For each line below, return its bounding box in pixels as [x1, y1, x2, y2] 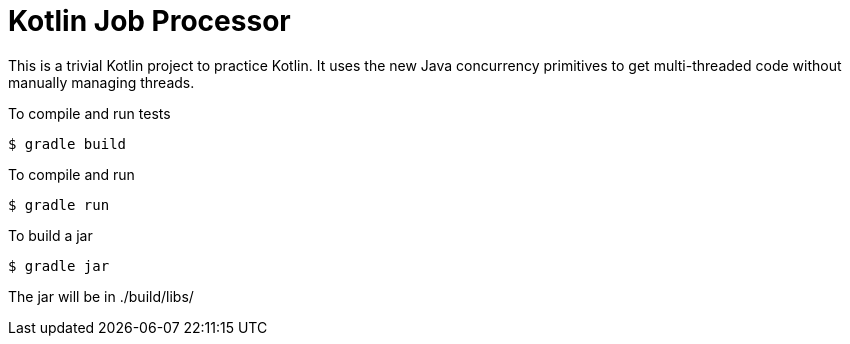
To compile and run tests [8, 104, 171, 122]
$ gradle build [8, 135, 127, 152]
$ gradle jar [8, 257, 110, 274]
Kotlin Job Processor [8, 4, 291, 38]
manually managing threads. [8, 73, 195, 91]
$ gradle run [8, 196, 110, 213]
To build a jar [8, 226, 93, 244]
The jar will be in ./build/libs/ [8, 287, 194, 305]
